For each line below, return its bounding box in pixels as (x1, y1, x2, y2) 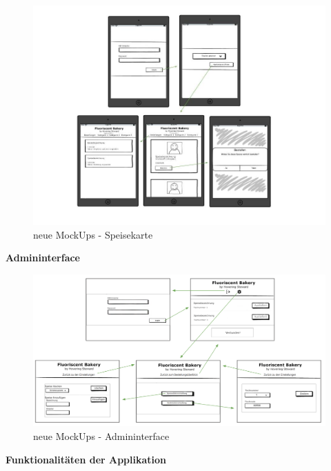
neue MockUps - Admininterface (33, 429, 170, 443)
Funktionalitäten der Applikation (6, 452, 167, 466)
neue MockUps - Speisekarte (33, 227, 153, 241)
